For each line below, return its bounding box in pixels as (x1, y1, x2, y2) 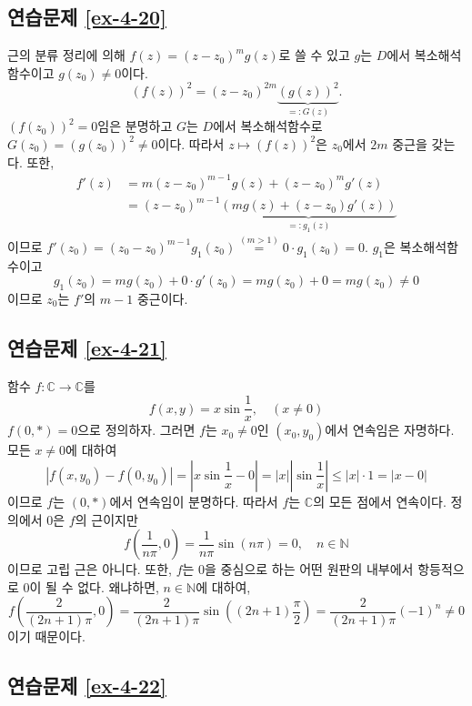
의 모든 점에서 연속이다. (313, 491, 447, 510)
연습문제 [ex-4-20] (7, 3, 166, 31)
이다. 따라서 (157, 134, 225, 153)
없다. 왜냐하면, (77, 577, 159, 596)
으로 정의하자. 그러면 (77, 420, 196, 439)
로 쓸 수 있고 (278, 45, 350, 65)
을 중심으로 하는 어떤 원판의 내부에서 (205, 560, 414, 579)
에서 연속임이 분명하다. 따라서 (109, 491, 278, 510)
